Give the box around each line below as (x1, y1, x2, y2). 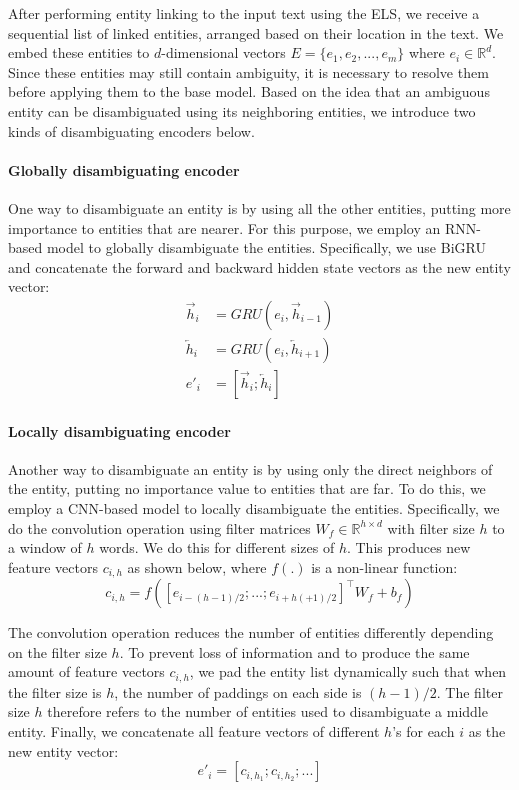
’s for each (392, 721, 455, 742)
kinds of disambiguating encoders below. (8, 120, 255, 141)
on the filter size (8, 641, 107, 662)
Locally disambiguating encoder (8, 420, 231, 441)
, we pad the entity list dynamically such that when (189, 661, 507, 682)
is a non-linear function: (311, 556, 458, 577)
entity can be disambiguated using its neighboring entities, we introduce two (8, 100, 476, 121)
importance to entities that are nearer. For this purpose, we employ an (8, 217, 441, 238)
